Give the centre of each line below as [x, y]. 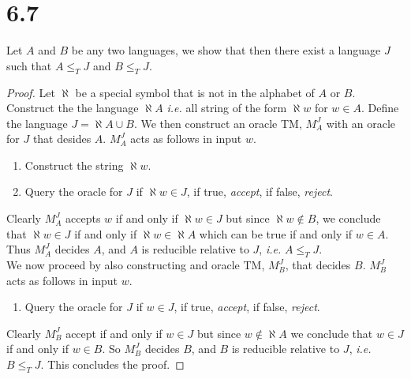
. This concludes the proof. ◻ [112, 364]
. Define [380, 108]
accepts [83, 218]
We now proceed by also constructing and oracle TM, [136, 265]
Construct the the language [73, 108]
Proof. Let [31, 92]
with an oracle [361, 123]
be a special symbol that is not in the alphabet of [195, 92]
